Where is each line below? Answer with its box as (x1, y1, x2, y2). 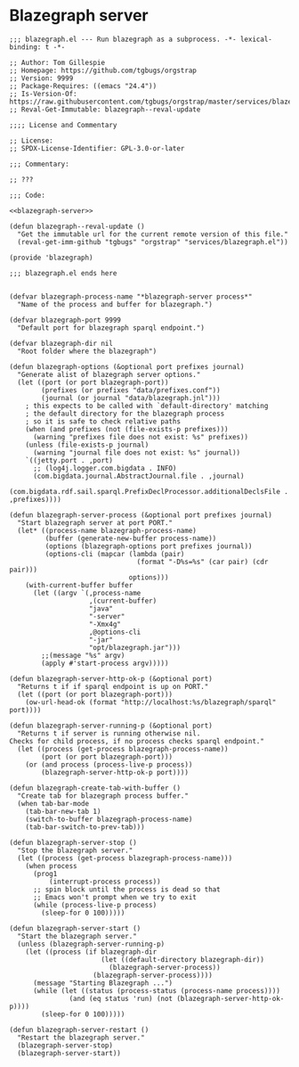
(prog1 (32, 869, 58, 878)
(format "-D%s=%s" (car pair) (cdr (136, 557, 269, 566)
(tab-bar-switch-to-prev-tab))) (25, 822, 145, 832)
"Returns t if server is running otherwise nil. (17, 728, 201, 738)
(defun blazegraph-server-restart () (9, 1025, 149, 1034)
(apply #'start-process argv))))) (41, 659, 169, 668)
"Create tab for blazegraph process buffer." (17, 791, 190, 800)
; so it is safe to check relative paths (25, 416, 181, 426)
